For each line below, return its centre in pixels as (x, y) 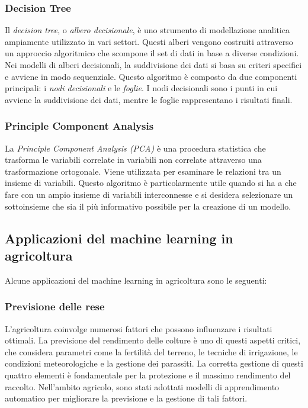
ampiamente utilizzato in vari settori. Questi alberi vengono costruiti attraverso (149, 41)
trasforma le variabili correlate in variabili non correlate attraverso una (133, 160)
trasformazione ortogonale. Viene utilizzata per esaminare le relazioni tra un (143, 171)
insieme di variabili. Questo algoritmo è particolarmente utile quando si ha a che (151, 183)
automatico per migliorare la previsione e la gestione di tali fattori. (126, 398)
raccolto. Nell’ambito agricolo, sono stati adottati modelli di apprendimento (142, 386)
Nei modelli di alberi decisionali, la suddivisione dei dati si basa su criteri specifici (153, 65)
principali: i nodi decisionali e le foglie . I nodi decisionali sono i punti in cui (141, 88)
